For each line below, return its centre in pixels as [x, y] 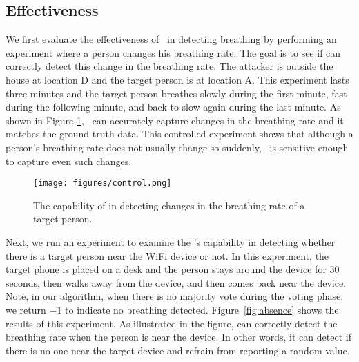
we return [26, 309]
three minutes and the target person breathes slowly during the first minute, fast [176, 93]
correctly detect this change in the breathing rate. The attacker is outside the [169, 66]
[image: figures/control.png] [103, 183]
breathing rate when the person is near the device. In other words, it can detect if [178, 337]
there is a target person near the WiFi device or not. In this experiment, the [167, 255]
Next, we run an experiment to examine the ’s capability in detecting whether [171, 241]
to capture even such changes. [69, 161]
